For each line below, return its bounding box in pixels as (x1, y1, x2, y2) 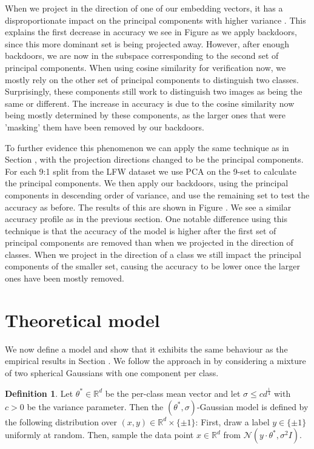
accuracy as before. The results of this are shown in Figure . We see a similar (5, 200, 292, 213)
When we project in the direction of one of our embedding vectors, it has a (5, 2, 283, 14)
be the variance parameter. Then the (27, 400, 164, 413)
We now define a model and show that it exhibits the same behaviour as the (5, 342, 288, 355)
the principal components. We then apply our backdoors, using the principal (5, 177, 289, 189)
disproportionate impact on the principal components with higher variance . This (5, 13, 306, 26)
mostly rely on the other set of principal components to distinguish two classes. (5, 73, 299, 86)
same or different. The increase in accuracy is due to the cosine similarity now (5, 96, 295, 109)
